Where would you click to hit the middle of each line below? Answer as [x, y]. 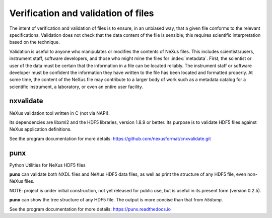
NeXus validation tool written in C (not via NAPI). [60, 113]
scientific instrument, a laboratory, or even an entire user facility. [76, 87]
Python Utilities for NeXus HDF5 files [47, 165]
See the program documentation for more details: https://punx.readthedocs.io [90, 209]
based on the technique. [35, 42]
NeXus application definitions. [40, 129]
